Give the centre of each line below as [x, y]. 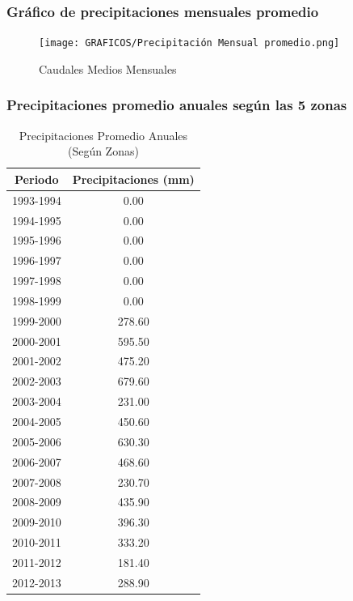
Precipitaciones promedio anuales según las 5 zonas [177, 105]
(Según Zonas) [103, 151]
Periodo [37, 179]
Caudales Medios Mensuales [108, 68]
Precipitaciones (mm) [133, 179]
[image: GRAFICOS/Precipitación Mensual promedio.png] [189, 43]
